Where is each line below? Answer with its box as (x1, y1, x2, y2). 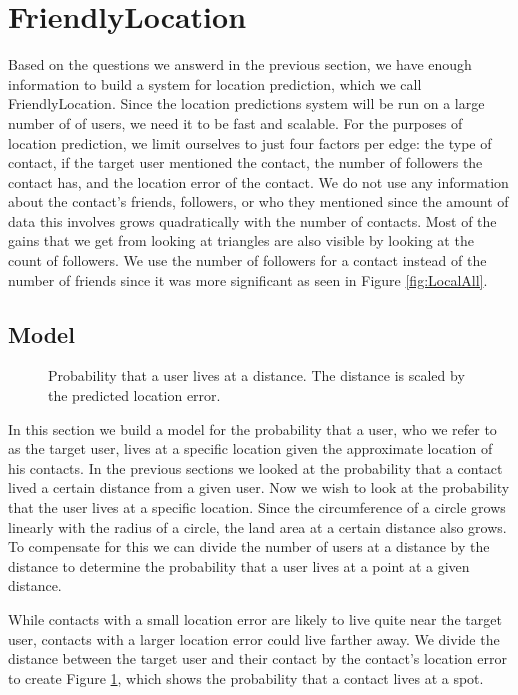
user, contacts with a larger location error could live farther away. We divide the (8, 628, 500, 649)
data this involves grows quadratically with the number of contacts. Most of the (8, 210, 497, 231)
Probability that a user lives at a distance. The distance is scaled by (48, 365, 465, 386)
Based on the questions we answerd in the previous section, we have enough (8, 54, 472, 75)
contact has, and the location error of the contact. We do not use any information (8, 171, 509, 192)
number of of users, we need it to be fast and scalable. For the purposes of (8, 112, 463, 133)
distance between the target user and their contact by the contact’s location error (8, 648, 507, 669)
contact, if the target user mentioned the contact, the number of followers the (8, 152, 483, 173)
